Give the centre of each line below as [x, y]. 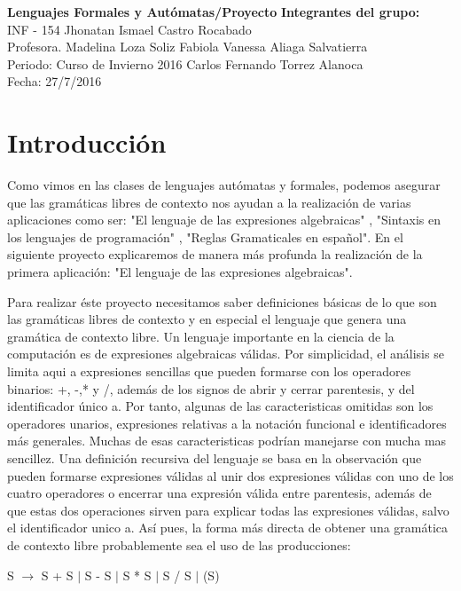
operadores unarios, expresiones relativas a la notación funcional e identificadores [227, 423]
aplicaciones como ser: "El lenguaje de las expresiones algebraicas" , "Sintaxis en [224, 220]
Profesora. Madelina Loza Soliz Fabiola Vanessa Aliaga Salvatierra [188, 47]
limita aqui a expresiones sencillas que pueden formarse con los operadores [209, 371]
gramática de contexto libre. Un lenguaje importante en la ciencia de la [201, 336]
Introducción [87, 142]
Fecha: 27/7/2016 [55, 81]
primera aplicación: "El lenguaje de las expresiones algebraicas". [180, 272]
